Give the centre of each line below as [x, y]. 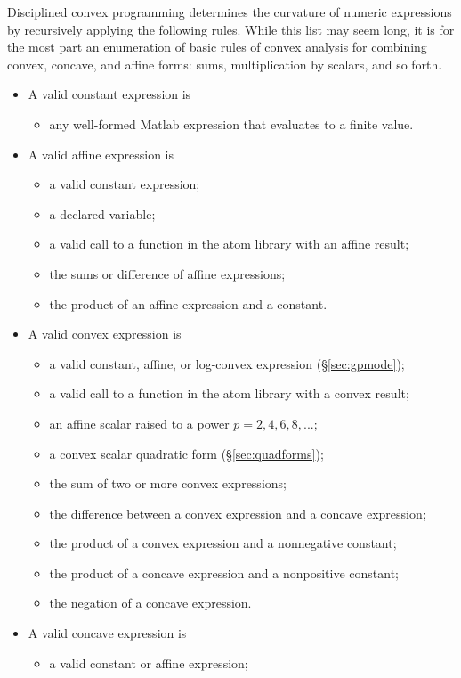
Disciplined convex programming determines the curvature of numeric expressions [230, 12]
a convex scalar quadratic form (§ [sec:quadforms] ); [186, 453]
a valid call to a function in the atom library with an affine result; [229, 244]
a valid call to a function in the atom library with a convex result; [229, 393]
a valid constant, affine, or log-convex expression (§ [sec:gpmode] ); [227, 363]
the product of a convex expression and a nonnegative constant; [223, 543]
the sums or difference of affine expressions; [167, 273]
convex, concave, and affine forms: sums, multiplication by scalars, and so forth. [225, 64]
